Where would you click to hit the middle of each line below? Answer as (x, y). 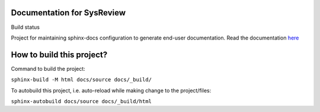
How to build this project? (59, 55)
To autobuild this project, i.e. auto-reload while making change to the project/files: (111, 90)
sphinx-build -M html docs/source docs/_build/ (81, 80)
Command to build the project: (48, 68)
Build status (25, 27)
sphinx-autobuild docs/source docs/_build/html (81, 101)
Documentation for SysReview (68, 13)
